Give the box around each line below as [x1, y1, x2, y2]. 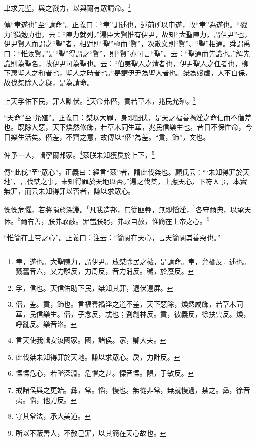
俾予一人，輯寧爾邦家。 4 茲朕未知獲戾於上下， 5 [4, 148, 155, 160]
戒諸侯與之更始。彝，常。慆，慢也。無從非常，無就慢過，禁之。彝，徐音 [15, 384, 250, 395]
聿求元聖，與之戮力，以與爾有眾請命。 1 [4, 1, 131, 13]
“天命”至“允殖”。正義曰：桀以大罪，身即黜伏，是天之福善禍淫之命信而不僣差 [4, 112, 252, 122]
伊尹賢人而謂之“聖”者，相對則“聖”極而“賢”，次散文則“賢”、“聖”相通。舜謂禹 [4, 38, 251, 49]
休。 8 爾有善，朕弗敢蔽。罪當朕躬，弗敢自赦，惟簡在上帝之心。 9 [4, 214, 210, 226]
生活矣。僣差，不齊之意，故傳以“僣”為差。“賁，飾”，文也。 [17, 131, 210, 142]
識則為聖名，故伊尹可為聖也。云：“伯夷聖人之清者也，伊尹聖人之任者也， [4, 58, 242, 68]
